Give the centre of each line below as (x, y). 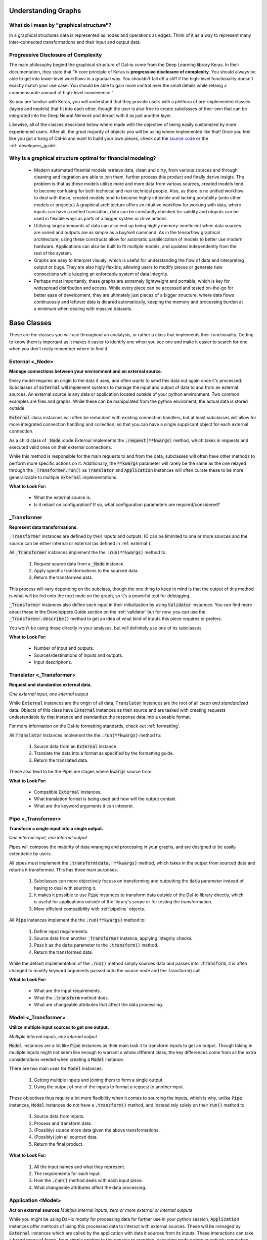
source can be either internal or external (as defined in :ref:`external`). (80, 543)
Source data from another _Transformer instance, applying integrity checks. (113, 938)
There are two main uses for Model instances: (56, 1068)
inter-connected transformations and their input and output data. (75, 42)
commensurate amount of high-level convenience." (61, 92)
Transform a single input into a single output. (56, 828)
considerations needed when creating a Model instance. (67, 1059)
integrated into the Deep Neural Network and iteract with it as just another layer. (90, 116)
